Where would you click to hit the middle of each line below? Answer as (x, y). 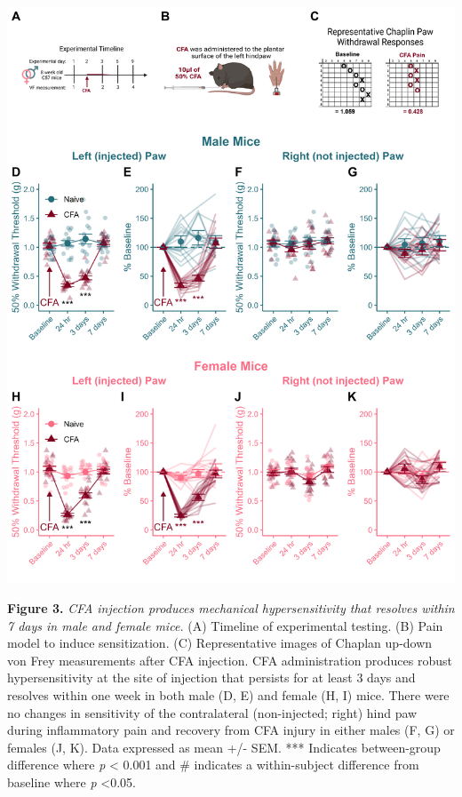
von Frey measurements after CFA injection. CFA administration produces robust (230, 660)
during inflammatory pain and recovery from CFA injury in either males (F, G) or (231, 730)
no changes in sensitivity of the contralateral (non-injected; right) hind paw (212, 712)
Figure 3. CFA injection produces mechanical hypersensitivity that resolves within (231, 607)
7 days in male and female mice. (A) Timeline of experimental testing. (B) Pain (225, 625)
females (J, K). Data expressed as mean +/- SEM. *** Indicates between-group (224, 747)
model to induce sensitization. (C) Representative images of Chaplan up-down (220, 643)
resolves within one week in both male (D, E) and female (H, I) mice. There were (228, 694)
